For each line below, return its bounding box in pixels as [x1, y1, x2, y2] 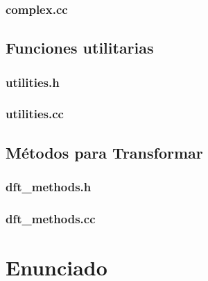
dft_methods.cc [6, 209, 96, 227]
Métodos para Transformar [6, 141, 203, 163]
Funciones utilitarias [6, 37, 154, 58]
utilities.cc [6, 105, 64, 122]
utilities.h [6, 73, 60, 90]
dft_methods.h [6, 178, 92, 195]
